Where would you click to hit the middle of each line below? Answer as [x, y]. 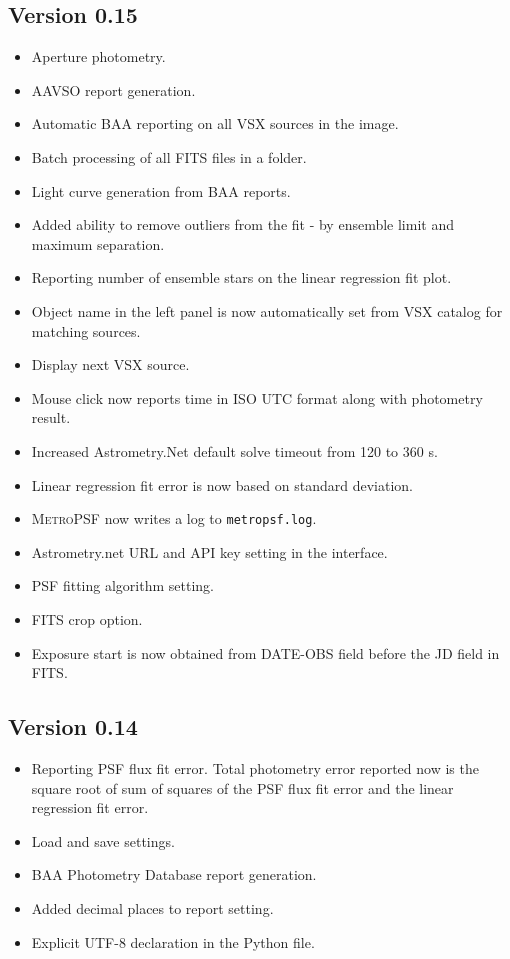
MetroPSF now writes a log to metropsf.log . [174, 518]
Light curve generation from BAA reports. [161, 190]
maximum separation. [98, 243]
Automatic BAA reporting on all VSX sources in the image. [215, 123]
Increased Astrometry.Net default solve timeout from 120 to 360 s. [234, 450]
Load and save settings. [103, 840]
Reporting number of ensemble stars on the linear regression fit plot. [241, 277]
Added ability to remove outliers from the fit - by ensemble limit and [242, 224]
